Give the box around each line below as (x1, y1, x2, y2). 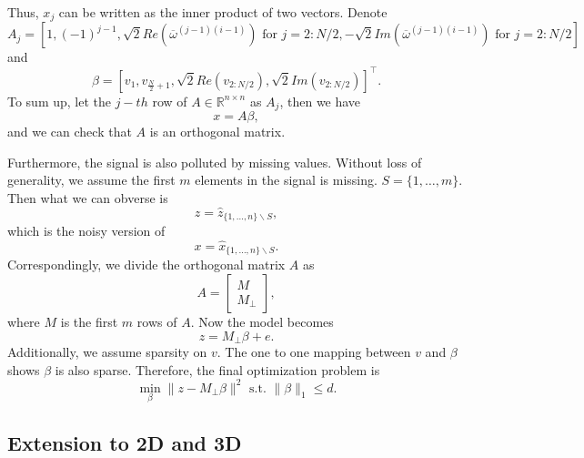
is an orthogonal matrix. (149, 122, 286, 140)
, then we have (279, 91, 361, 110)
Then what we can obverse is (7, 188, 168, 207)
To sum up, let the (7, 91, 112, 110)
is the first (60, 311, 118, 331)
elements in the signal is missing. (195, 170, 378, 189)
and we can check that (7, 122, 132, 140)
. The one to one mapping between (216, 341, 411, 361)
